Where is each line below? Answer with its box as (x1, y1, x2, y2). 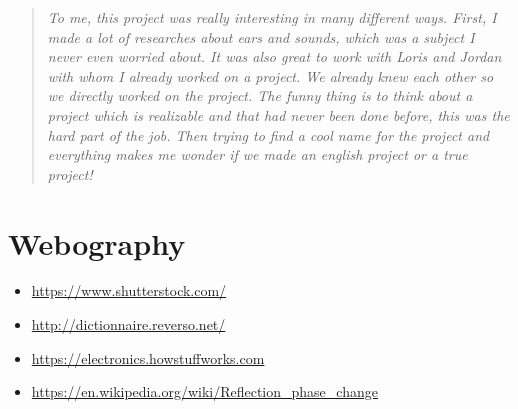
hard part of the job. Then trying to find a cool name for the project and (47, 124, 490, 145)
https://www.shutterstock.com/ (31, 280, 227, 301)
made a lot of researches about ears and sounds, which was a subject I (47, 26, 475, 47)
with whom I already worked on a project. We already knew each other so (47, 65, 494, 86)
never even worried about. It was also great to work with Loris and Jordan (47, 46, 502, 67)
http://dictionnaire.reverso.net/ (31, 314, 226, 335)
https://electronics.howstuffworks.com (31, 347, 265, 368)
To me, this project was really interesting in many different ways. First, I (47, 7, 497, 27)
